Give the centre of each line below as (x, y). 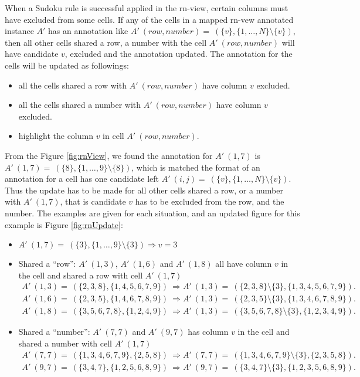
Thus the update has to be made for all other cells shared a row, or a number (144, 190)
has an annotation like (88, 31)
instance (19, 31)
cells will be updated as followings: (67, 65)
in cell (113, 136)
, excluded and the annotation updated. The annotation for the (179, 54)
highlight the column (56, 136)
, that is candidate (93, 201)
